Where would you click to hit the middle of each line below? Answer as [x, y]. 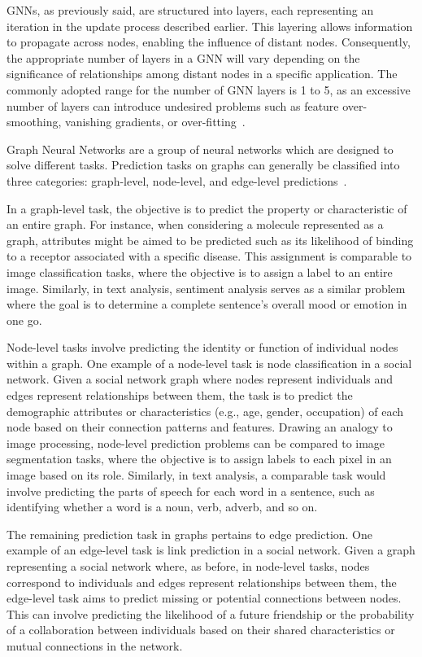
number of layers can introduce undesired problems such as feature [173, 105]
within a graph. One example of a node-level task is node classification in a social [209, 363]
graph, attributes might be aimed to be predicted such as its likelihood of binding [210, 240]
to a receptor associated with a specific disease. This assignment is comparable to [209, 256]
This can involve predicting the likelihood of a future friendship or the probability [211, 613]
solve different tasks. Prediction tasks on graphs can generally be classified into [203, 165]
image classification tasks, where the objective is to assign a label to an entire [200, 272]
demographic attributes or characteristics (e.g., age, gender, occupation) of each [205, 411]
